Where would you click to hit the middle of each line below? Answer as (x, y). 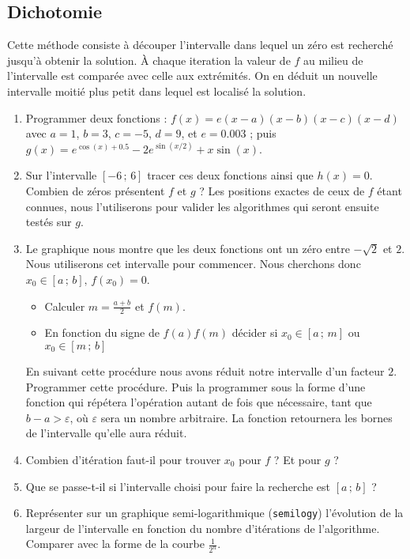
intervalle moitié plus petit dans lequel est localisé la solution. (157, 91)
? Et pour (297, 459)
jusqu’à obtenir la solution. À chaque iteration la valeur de (149, 60)
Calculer (65, 306)
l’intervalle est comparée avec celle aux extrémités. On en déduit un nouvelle (192, 76)
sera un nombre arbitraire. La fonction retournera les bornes (246, 417)
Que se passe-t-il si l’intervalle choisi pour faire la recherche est (178, 486)
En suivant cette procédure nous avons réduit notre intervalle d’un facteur (205, 370)
